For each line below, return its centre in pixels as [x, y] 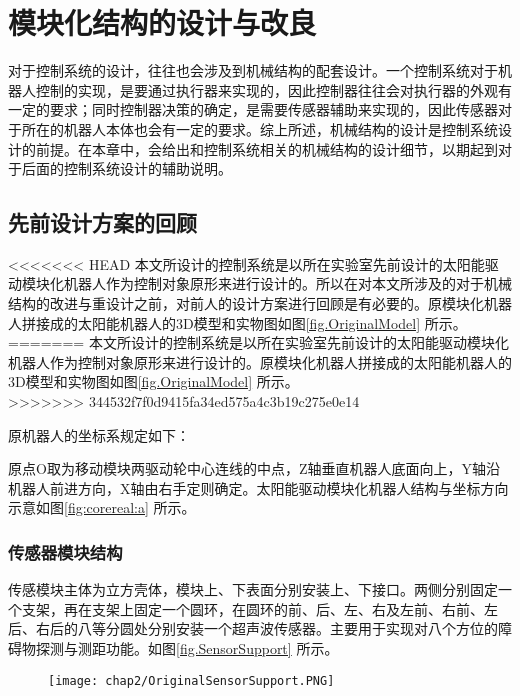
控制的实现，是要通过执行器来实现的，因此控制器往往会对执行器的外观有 [273, 89]
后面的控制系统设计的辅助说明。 [126, 168]
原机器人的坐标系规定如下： [99, 434]
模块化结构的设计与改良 [162, 22]
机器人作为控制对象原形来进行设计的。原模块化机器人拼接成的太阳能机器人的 [260, 361]
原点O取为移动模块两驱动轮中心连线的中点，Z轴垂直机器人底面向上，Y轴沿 [254, 468]
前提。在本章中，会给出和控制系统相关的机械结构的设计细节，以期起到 [266, 148]
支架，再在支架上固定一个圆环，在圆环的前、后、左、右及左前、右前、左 [259, 608]
